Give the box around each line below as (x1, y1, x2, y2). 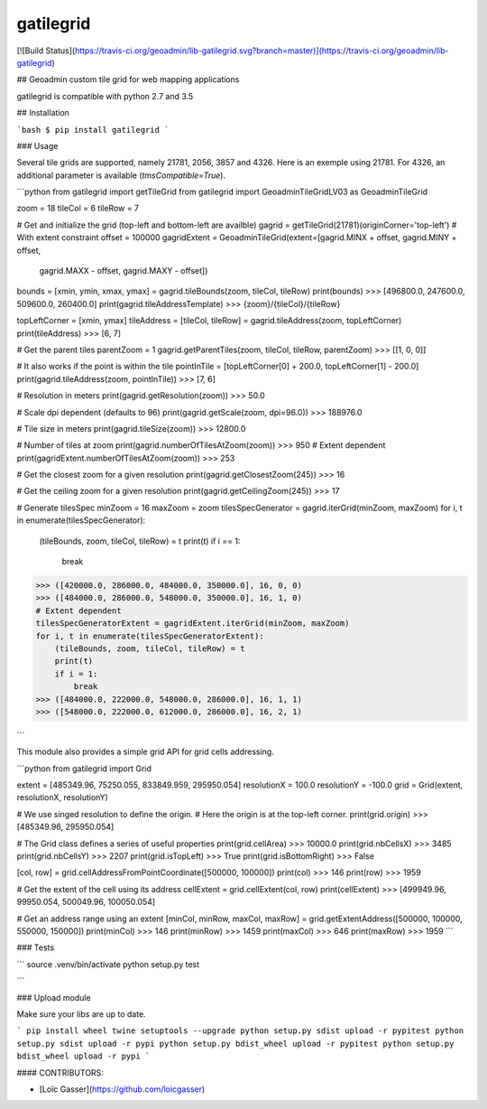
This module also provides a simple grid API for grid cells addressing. (16, 746, 274, 758)
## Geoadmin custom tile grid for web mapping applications (16, 74, 240, 85)
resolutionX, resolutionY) (16, 792, 108, 803)
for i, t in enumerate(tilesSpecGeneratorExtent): (35, 630, 265, 641)
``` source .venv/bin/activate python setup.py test (16, 958, 200, 970)
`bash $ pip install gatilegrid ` (16, 125, 170, 135)
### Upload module (16, 992, 91, 1002)
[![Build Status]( (16, 45, 76, 56)
